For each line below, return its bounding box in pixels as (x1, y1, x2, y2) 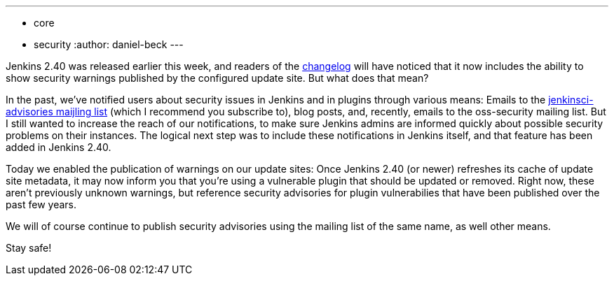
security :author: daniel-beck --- (34, 38, 184, 50)
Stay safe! (6, 242, 52, 254)
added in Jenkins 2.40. (6, 141, 111, 153)
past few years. (6, 199, 77, 210)
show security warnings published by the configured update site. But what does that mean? (6, 72, 429, 84)
